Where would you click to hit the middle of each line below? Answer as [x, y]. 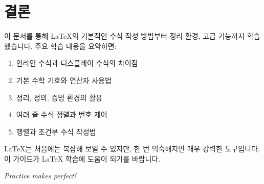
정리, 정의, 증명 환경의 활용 [59, 97]
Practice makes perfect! [40, 176]
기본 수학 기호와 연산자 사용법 [64, 80]
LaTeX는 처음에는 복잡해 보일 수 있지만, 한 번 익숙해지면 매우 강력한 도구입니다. [132, 149]
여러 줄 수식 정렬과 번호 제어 [62, 114]
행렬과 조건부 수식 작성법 [56, 131]
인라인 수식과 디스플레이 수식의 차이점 [77, 63]
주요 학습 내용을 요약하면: [76, 46]
